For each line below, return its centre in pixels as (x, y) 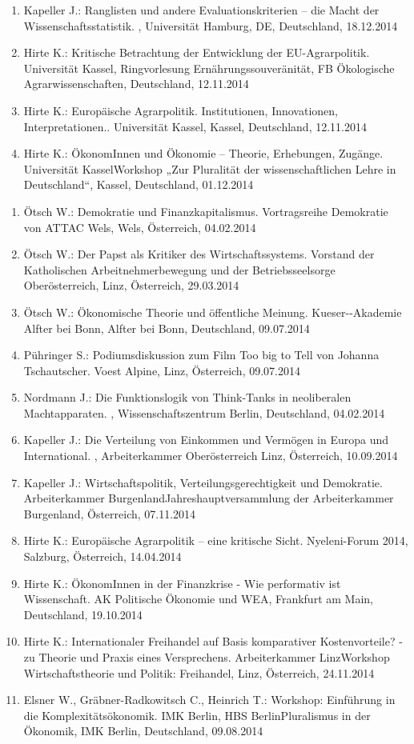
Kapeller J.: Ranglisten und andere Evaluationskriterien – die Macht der (201, 10)
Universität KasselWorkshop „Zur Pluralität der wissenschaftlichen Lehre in (210, 168)
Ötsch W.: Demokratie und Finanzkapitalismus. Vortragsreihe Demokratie (206, 211)
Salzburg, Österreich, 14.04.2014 (102, 556)
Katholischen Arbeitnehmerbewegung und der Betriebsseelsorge (179, 269)
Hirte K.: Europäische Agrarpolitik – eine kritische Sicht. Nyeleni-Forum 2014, (216, 540)
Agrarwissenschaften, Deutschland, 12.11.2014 (136, 84)
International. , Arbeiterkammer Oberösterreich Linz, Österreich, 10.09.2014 (211, 456)
